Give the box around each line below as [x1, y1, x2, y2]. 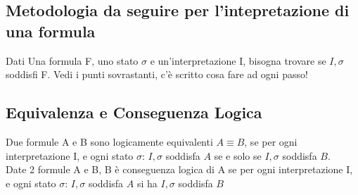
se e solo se [214, 148, 262, 163]
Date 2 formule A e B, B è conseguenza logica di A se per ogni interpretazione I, [6, 162, 353, 177]
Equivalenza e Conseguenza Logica [6, 101, 262, 123]
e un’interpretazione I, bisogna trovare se [150, 53, 326, 68]
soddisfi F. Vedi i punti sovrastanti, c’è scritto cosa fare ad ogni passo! [6, 67, 308, 82]
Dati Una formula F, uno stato [6, 53, 139, 68]
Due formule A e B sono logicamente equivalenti [6, 134, 213, 149]
